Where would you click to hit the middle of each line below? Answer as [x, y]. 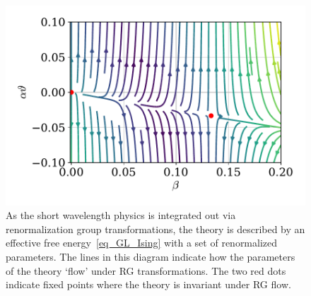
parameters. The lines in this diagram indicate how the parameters [151, 257]
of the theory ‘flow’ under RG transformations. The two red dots [146, 270]
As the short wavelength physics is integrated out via [121, 215]
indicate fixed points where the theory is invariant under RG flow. [148, 284]
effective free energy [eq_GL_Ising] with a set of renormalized [142, 243]
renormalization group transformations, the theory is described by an [155, 229]
